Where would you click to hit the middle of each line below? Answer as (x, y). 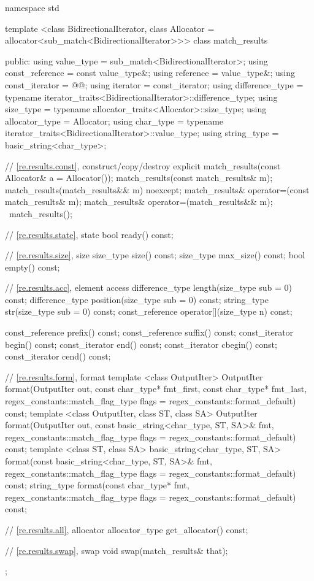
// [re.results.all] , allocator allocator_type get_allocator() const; (127, 529)
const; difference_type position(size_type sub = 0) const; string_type (137, 299)
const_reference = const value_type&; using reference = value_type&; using (150, 73)
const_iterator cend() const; (58, 356)
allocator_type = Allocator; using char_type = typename (114, 121)
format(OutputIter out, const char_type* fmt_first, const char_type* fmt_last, (156, 389)
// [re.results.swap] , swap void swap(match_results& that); (117, 550)
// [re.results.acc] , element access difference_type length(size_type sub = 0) (148, 287)
